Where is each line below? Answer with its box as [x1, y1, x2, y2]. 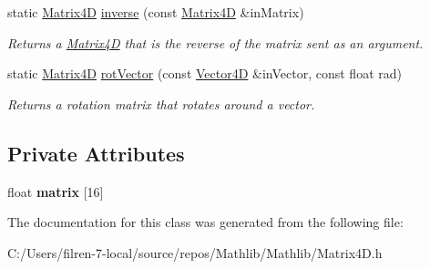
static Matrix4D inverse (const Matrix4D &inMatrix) [7, 3, 304, 21]
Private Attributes [7, 139, 185, 167]
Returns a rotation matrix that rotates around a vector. [7, 94, 315, 113]
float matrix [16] [7, 181, 104, 201]
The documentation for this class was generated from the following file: [7, 212, 404, 232]
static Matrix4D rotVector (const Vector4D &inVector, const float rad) [7, 64, 402, 83]
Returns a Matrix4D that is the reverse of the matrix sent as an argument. [7, 33, 424, 52]
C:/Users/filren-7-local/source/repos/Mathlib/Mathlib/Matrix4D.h [7, 243, 383, 262]
